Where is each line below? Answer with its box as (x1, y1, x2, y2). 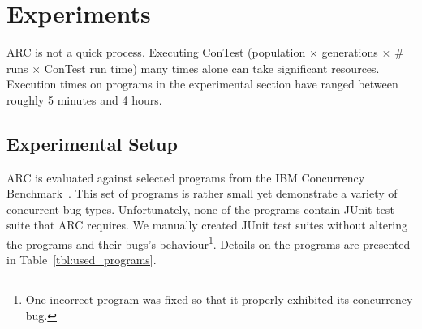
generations (321, 44, 378, 61)
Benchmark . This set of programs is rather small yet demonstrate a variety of (6, 185, 398, 202)
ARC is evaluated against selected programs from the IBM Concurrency (6, 169, 365, 186)
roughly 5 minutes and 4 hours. (6, 91, 162, 108)
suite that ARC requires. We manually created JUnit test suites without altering (6, 216, 408, 233)
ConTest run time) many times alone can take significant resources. (44, 59, 380, 76)
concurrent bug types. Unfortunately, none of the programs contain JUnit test (6, 200, 394, 217)
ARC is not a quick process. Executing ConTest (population (6, 44, 306, 61)
